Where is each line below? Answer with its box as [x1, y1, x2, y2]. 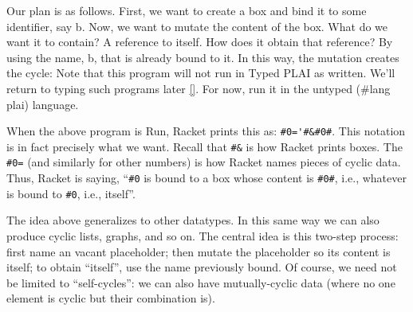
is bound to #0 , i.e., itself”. [6, 185, 136, 201]
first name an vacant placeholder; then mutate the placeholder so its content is [6, 243, 391, 259]
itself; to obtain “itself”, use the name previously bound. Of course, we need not [6, 259, 397, 275]
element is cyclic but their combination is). [6, 290, 215, 306]
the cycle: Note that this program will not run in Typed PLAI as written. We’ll [6, 64, 395, 81]
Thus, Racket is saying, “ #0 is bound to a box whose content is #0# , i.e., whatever [6, 170, 407, 186]
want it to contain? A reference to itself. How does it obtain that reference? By [6, 33, 393, 50]
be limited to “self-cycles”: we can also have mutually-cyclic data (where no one [6, 274, 395, 291]
